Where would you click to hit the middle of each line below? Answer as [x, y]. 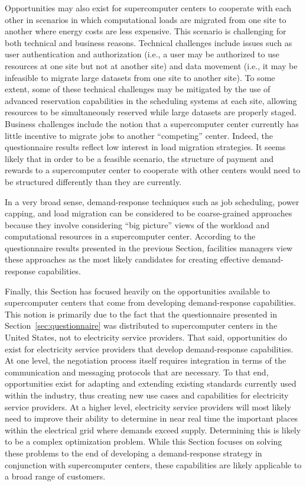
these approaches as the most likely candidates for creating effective [127, 259]
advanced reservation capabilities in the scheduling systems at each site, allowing [151, 100]
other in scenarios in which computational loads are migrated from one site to [146, 19]
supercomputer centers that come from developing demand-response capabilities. [150, 302]
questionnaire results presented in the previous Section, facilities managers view [149, 247]
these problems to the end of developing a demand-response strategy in [134, 453]
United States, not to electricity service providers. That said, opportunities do [146, 337]
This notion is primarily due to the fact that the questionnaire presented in [141, 314]
